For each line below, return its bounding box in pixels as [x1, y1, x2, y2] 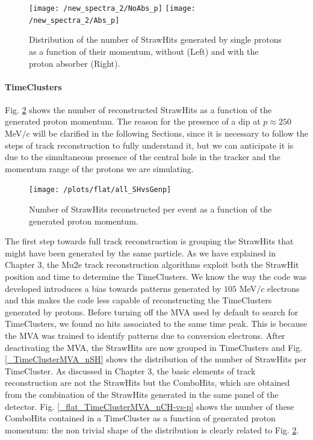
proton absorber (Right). [29, 57, 120, 69]
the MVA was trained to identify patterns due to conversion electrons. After [5, 329, 285, 342]
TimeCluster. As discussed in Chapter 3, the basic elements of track [5, 364, 256, 377]
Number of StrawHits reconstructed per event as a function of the [29, 203, 272, 215]
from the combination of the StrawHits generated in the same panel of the [5, 388, 279, 401]
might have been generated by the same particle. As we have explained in [5, 246, 276, 259]
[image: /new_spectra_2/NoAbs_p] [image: [29, 4, 196, 13]
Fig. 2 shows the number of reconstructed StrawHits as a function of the [5, 103, 272, 116]
